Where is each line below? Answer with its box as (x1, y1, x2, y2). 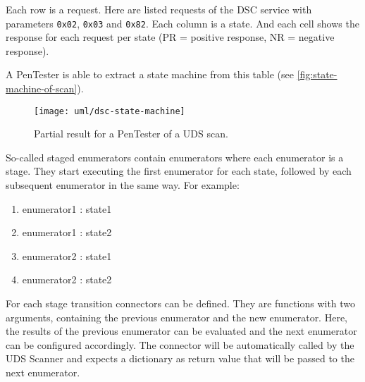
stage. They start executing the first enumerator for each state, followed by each (6, 164, 352, 178)
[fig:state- (297, 67, 338, 82)
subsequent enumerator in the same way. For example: (6, 178, 240, 192)
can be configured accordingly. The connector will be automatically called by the (6, 337, 354, 352)
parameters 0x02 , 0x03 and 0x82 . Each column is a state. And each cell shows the (6, 16, 359, 30)
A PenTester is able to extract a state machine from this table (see (6, 67, 294, 82)
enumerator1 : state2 (22, 225, 112, 240)
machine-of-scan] (6, 81, 78, 96)
